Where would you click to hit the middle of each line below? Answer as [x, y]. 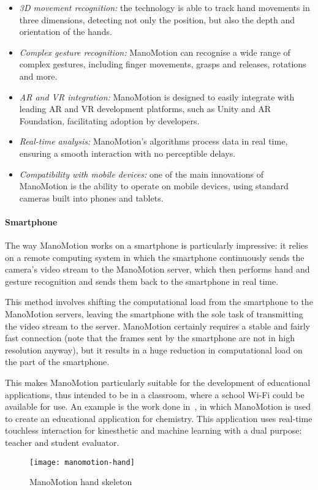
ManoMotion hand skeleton [81, 482]
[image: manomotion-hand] [82, 462]
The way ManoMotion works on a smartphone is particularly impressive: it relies [157, 245]
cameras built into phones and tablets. [91, 198]
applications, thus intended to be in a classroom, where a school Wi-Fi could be [155, 394]
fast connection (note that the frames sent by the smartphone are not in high [150, 338]
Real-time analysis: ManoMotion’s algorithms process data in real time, [153, 141]
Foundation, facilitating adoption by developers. [109, 120]
